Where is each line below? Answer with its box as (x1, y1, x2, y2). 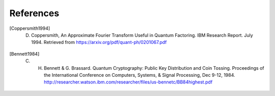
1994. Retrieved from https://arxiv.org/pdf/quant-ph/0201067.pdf (31, 39, 167, 45)
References (9, 8, 60, 19)
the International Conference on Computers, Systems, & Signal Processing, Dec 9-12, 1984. (44, 72, 235, 78)
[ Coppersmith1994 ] (9, 25, 50, 31)
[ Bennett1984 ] (9, 51, 40, 57)
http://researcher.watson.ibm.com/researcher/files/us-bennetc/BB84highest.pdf (44, 79, 213, 85)
